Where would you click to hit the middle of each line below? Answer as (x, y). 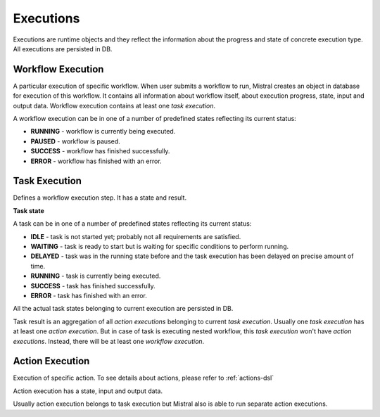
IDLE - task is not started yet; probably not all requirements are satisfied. (136, 236)
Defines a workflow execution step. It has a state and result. (100, 198)
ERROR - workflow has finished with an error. (96, 161)
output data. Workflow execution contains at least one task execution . (114, 105)
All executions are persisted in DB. (63, 49)
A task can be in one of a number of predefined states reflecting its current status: (132, 224)
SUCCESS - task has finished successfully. (93, 286)
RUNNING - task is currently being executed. (96, 276)
